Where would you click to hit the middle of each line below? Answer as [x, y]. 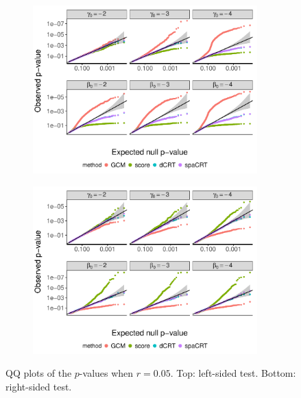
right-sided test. [39, 386]
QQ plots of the [39, 373]
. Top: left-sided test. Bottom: [233, 373]
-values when [106, 373]
